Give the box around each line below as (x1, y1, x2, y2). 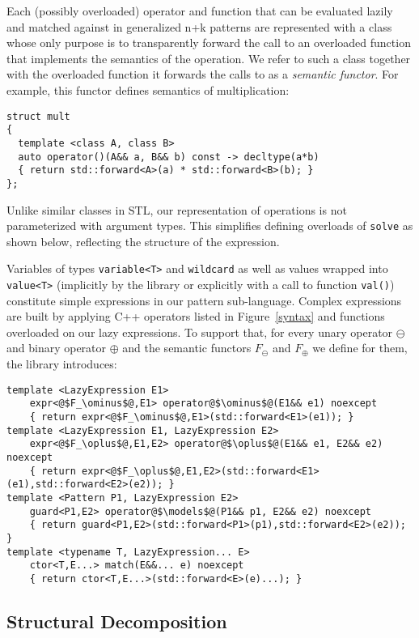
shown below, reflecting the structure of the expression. (6, 232, 280, 249)
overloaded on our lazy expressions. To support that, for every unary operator (6, 323, 393, 340)
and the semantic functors (122, 339, 252, 356)
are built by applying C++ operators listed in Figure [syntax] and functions (6, 308, 385, 325)
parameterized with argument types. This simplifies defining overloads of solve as (6, 217, 413, 234)
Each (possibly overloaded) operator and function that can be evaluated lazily (6, 2, 393, 19)
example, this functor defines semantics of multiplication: (6, 81, 290, 98)
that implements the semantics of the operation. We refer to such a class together (6, 49, 411, 66)
